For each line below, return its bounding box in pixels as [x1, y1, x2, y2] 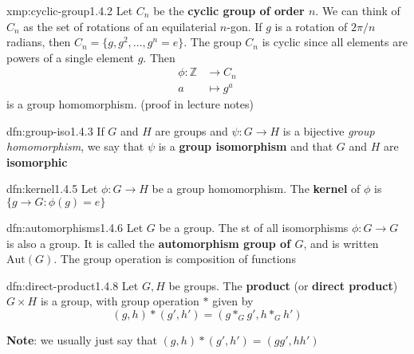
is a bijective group [282, 122, 375, 139]
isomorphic [6, 153, 68, 170]
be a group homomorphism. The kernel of [152, 180, 361, 197]
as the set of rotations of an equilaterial [23, 18, 217, 34]
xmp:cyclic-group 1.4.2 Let [6, 2, 133, 18]
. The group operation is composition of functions [53, 250, 296, 267]
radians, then [6, 33, 71, 50]
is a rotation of [274, 18, 348, 34]
